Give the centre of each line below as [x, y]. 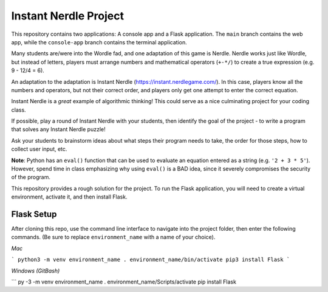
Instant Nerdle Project [68, 16]
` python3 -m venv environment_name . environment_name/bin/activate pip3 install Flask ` [151, 260]
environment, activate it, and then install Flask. [69, 197]
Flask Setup [34, 214]
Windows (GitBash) [36, 271]
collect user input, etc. [39, 149]
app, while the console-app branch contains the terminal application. [99, 42]
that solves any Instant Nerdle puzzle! [58, 129]
